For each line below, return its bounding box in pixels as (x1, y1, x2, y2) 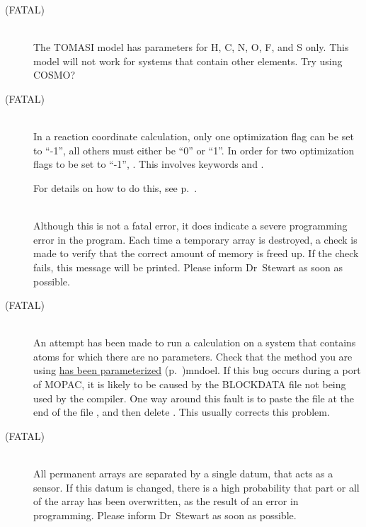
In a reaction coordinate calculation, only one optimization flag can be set (33, 129, 354, 144)
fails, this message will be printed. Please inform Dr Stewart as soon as (33, 259, 343, 274)
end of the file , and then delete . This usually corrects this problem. (33, 404, 330, 419)
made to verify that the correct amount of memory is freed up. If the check (33, 246, 359, 261)
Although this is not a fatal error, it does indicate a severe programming (33, 218, 348, 233)
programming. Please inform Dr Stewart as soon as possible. (33, 507, 297, 522)
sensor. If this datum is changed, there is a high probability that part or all (33, 480, 360, 494)
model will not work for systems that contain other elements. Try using (33, 53, 343, 68)
